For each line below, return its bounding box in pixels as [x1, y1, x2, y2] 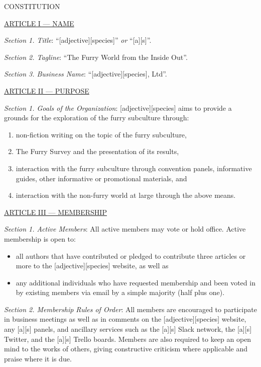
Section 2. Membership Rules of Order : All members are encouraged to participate [4, 304, 257, 314]
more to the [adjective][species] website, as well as [16, 260, 169, 271]
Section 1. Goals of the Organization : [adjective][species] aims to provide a [4, 102, 232, 113]
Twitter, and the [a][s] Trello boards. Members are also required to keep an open [4, 333, 251, 344]
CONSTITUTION [4, 1, 60, 11]
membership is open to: [4, 233, 76, 244]
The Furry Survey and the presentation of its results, [16, 146, 179, 157]
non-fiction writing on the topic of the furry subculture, [16, 129, 187, 139]
